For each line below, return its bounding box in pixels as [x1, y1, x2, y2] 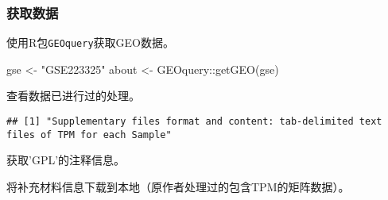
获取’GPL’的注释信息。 [6, 152, 126, 168]
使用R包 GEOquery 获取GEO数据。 [6, 34, 175, 51]
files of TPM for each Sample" [6, 129, 172, 140]
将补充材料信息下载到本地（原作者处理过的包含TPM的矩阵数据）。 [6, 178, 350, 194]
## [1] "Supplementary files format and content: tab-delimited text [6, 116, 382, 128]
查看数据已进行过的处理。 [6, 87, 140, 104]
